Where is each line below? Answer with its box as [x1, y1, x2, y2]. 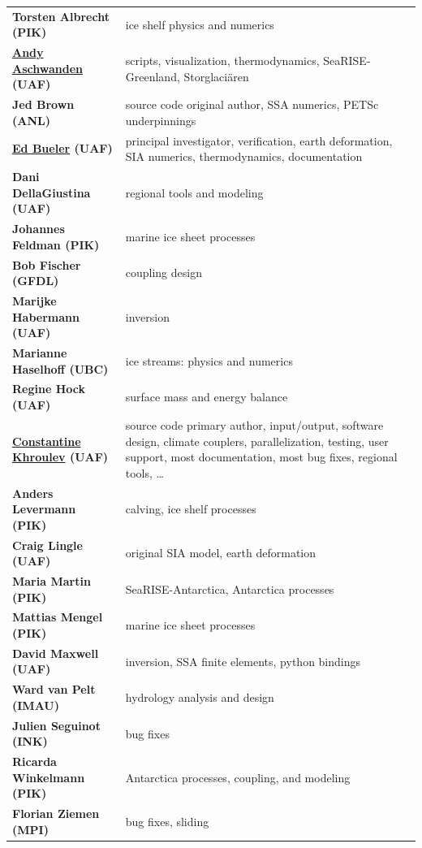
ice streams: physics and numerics [125, 352, 293, 369]
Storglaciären [183, 67, 249, 84]
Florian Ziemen [12, 805, 100, 822]
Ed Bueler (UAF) [12, 140, 113, 157]
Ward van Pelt [12, 681, 96, 698]
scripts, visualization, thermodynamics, [125, 51, 320, 68]
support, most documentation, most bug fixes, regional [125, 448, 398, 465]
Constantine [12, 432, 81, 449]
